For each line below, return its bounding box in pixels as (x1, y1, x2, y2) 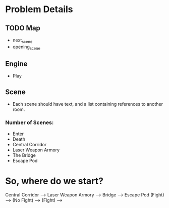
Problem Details (5, 4, 73, 15)
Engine (5, 59, 28, 68)
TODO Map (5, 24, 40, 32)
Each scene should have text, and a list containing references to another (12, 101, 163, 107)
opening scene (12, 44, 40, 51)
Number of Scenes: (5, 119, 54, 126)
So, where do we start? (5, 175, 103, 187)
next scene (12, 37, 33, 44)
